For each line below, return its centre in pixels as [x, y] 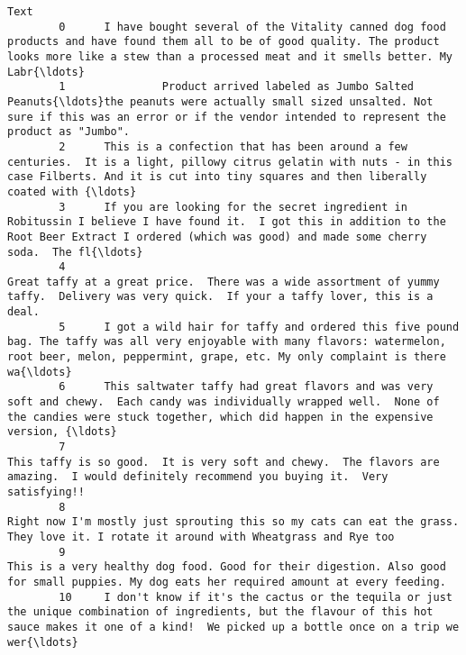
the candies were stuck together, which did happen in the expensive [220, 417]
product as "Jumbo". [69, 132]
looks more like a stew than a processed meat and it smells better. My [230, 56]
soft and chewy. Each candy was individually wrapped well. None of [224, 402]
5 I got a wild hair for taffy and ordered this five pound [259, 327]
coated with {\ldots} [72, 191]
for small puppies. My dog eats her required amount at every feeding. [227, 582]
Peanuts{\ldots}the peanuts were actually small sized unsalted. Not [220, 101]
